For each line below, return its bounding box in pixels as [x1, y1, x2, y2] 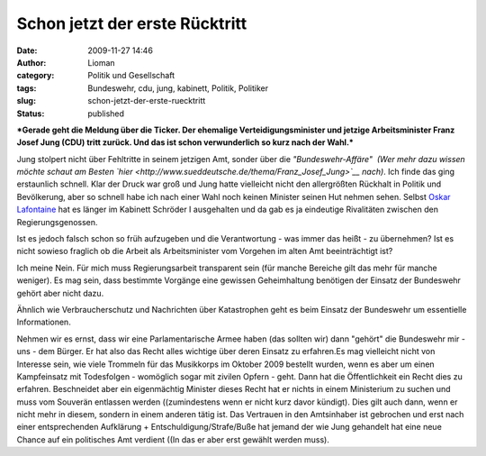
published [87, 108, 125, 119]
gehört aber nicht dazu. [16, 287, 104, 298]
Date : [16, 45, 38, 56]
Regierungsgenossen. [16, 216, 98, 227]
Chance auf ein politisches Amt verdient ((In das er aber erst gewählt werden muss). [16, 433, 330, 445]
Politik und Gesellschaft [87, 70, 175, 81]
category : [16, 70, 55, 81]
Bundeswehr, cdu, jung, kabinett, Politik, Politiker [87, 82, 269, 94]
